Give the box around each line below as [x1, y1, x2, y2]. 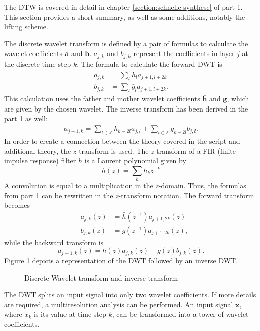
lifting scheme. [4, 21, 48, 32]
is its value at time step [34, 309, 106, 319]
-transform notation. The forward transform [118, 190, 254, 200]
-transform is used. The [76, 145, 149, 156]
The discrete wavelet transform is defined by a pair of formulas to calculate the [4, 38, 248, 48]
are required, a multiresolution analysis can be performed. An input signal [4, 299, 233, 309]
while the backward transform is [4, 237, 104, 247]
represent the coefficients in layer [133, 48, 235, 59]
